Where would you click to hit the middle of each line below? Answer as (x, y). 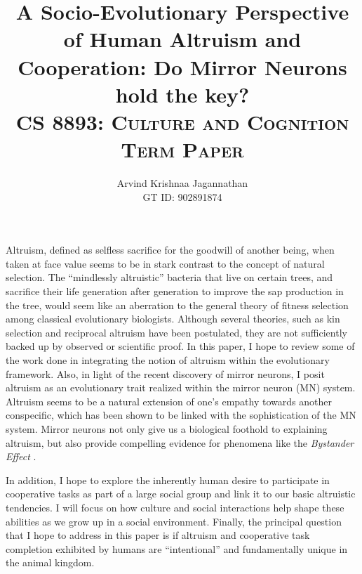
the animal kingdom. (50, 562)
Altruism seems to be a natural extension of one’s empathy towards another (169, 401)
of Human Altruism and (182, 39)
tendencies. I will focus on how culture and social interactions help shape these (175, 507)
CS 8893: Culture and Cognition (182, 121)
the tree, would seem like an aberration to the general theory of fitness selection (177, 305)
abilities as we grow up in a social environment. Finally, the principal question (174, 521)
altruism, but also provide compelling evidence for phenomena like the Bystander (180, 442)
